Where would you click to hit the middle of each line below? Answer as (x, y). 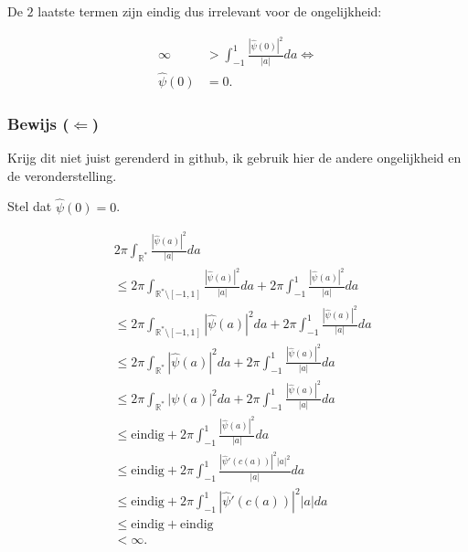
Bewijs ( (38, 123)
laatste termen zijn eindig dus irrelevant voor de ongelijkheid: (210, 11)
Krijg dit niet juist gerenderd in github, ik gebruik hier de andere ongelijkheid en (234, 158)
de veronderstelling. (62, 175)
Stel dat (30, 206)
